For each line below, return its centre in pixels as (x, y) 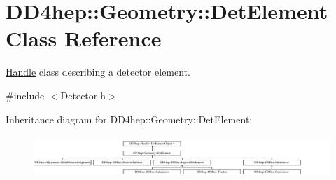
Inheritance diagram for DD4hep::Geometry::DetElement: (129, 119)
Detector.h (83, 95)
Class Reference (84, 38)
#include (25, 95)
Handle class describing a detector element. (98, 72)
